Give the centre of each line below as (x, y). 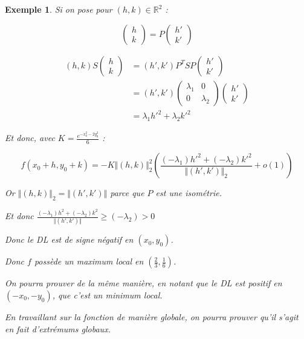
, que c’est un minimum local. (107, 295)
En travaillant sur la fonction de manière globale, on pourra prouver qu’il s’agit (152, 316)
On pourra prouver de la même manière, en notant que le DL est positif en (144, 283)
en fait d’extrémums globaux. (58, 328)
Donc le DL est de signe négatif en (69, 239)
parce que (127, 193)
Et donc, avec (30, 138)
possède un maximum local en (89, 261)
